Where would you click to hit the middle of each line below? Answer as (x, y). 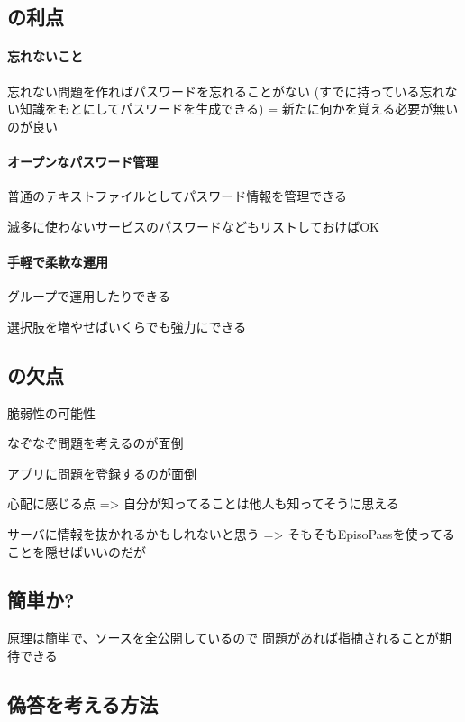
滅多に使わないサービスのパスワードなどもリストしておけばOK (193, 226)
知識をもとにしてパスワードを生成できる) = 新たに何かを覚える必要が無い (239, 109)
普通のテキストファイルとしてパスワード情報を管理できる (177, 196)
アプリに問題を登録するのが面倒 (102, 473)
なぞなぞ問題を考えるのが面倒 (96, 443)
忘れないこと (45, 56)
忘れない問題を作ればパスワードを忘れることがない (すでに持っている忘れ (226, 91)
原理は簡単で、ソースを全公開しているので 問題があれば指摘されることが (223, 638)
